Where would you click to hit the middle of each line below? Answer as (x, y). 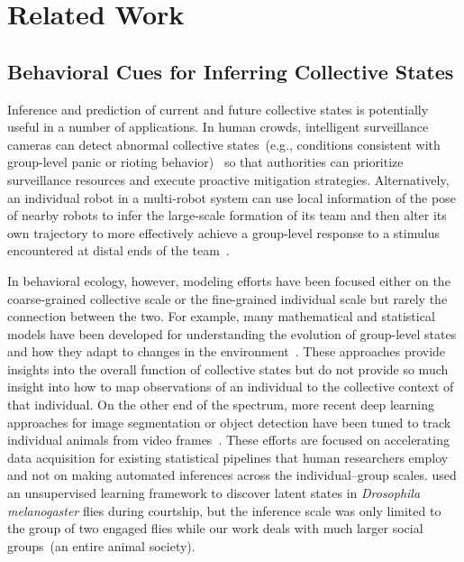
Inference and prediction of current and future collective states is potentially (218, 109)
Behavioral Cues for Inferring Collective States (231, 71)
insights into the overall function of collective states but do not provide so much (228, 369)
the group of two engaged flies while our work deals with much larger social (215, 528)
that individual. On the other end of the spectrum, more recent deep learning (221, 405)
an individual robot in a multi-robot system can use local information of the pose (232, 197)
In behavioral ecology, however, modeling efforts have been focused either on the (229, 280)
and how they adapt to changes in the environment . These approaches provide (227, 351)
